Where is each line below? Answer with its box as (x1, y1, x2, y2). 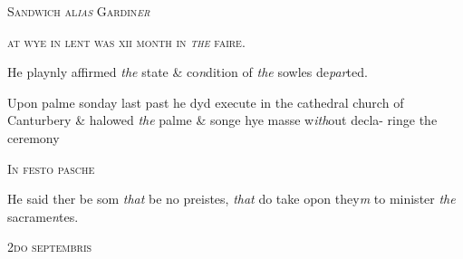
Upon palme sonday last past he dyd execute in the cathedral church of (7, 92, 404, 111)
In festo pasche (7, 158, 95, 177)
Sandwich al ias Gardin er (7, 2, 150, 20)
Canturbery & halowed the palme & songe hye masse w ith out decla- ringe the (7, 110, 438, 129)
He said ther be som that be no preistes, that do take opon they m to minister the (7, 189, 456, 208)
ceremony (7, 128, 60, 147)
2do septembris (7, 237, 92, 256)
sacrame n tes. (7, 206, 79, 225)
